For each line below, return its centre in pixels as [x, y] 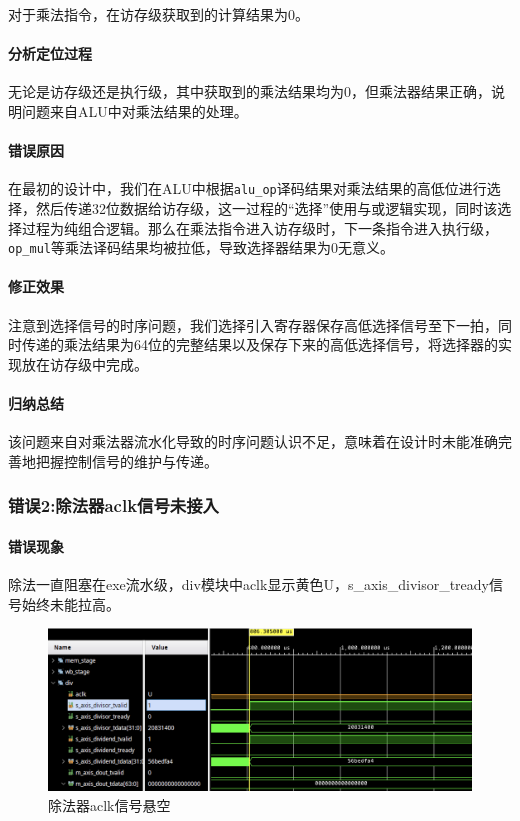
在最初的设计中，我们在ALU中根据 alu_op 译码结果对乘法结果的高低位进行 [247, 188]
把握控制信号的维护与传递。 [126, 460]
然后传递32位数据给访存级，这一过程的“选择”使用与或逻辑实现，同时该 [266, 208]
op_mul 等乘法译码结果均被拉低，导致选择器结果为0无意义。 [201, 247]
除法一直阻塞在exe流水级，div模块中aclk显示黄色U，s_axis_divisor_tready [248, 584]
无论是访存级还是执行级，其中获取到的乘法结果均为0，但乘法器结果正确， [249, 91]
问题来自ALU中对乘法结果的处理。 [134, 110]
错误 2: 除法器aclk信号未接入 [113, 505]
